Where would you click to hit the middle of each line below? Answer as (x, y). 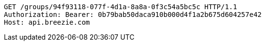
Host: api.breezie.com (47, 22)
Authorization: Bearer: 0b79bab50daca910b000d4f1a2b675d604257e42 (133, 15)
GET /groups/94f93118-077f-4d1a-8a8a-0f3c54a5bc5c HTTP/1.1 (121, 7)
